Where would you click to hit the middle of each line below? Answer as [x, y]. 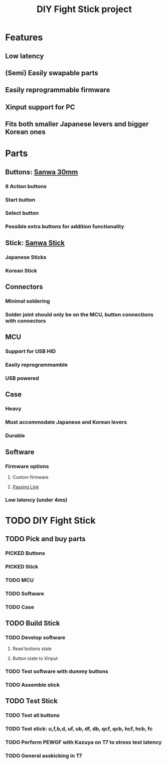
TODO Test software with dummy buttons [57, 671]
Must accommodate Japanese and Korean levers [66, 422]
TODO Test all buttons [33, 715]
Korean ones [26, 132]
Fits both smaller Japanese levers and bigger [77, 124]
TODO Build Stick [33, 623]
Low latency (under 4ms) [36, 500]
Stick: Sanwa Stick [35, 243]
